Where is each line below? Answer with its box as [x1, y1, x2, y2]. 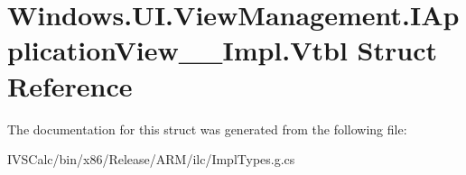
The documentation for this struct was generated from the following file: [7, 119, 407, 138]
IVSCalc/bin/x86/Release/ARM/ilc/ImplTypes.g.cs [7, 150, 295, 169]
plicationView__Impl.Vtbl [7, 32, 348, 69]
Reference [7, 67, 133, 104]
